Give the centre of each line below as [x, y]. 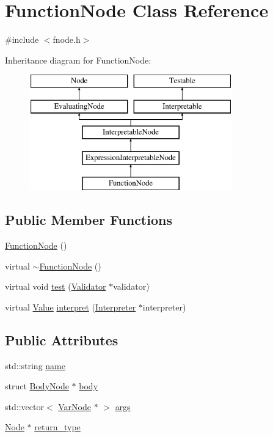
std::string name [35, 365]
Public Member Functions [89, 220]
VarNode [75, 406]
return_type [57, 427]
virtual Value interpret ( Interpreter [71, 307]
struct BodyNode [37, 386]
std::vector [24, 406]
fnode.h [67, 39]
